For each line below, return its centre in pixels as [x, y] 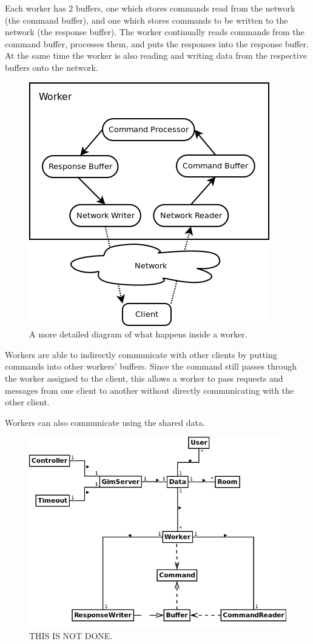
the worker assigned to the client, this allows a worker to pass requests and [144, 378]
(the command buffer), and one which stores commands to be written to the [146, 20]
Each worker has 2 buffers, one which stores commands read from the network [150, 8]
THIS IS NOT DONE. [71, 636]
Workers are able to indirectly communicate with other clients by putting [141, 354]
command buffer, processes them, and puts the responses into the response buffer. [157, 43]
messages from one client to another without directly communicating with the [150, 390]
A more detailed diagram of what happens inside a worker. [138, 334]
